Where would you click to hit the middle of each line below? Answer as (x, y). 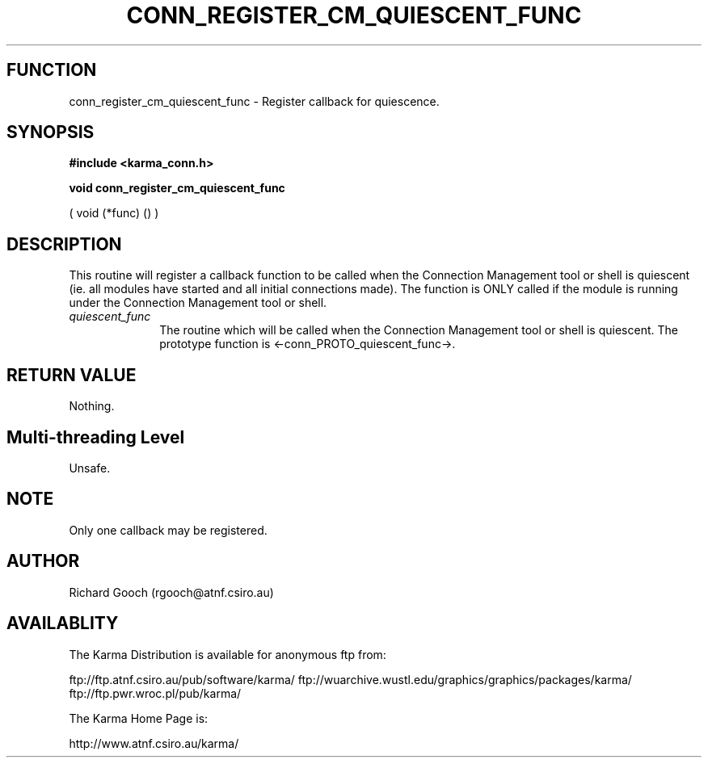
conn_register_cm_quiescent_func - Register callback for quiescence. (254, 101)
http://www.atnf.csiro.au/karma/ (154, 743)
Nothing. (92, 406)
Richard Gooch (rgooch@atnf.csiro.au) (171, 592)
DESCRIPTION (64, 244)
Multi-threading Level (96, 437)
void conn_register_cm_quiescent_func (177, 188)
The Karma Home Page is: (139, 718)
